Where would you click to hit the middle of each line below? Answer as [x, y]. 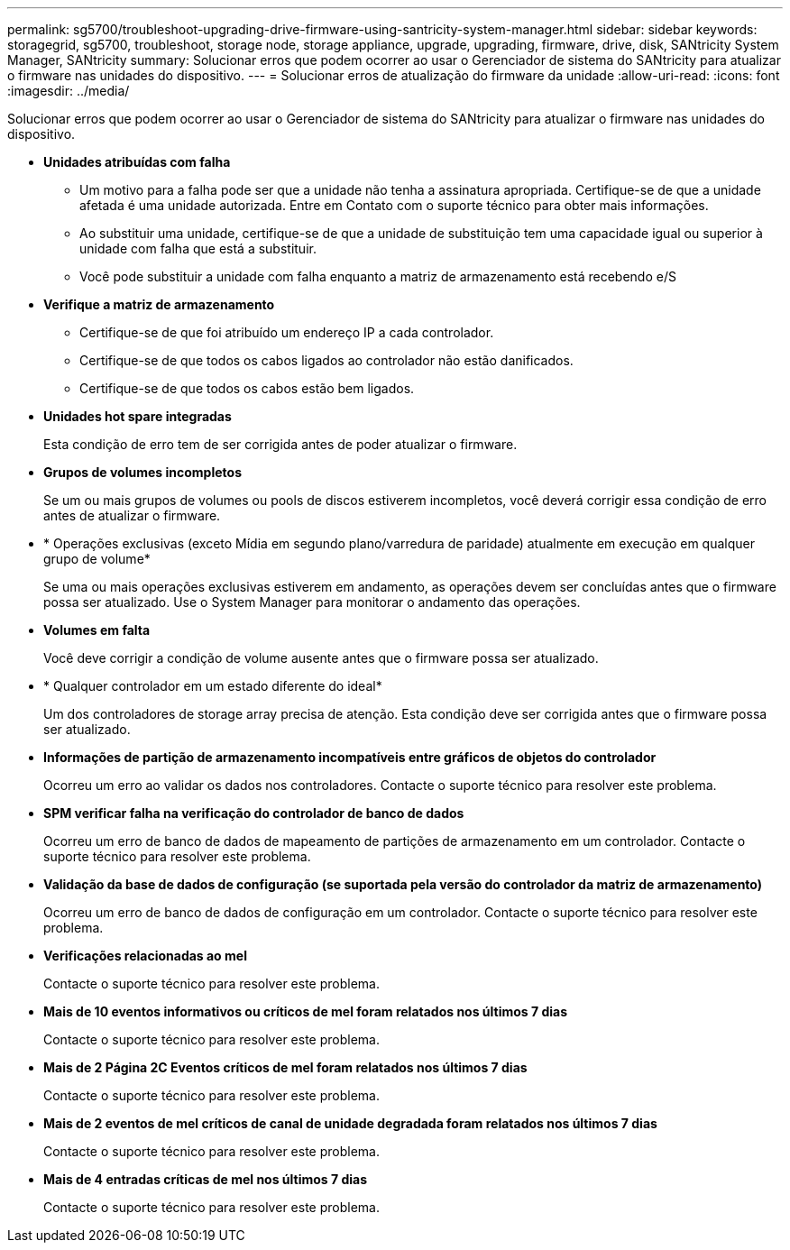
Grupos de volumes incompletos [142, 472]
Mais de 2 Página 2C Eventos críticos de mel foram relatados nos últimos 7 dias [285, 1067]
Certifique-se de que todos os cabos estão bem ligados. [247, 388]
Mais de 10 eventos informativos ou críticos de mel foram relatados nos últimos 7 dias [306, 1011]
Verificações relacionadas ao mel [145, 956]
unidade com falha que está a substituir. [198, 248]
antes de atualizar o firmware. [132, 515]
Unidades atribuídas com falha [137, 162]
